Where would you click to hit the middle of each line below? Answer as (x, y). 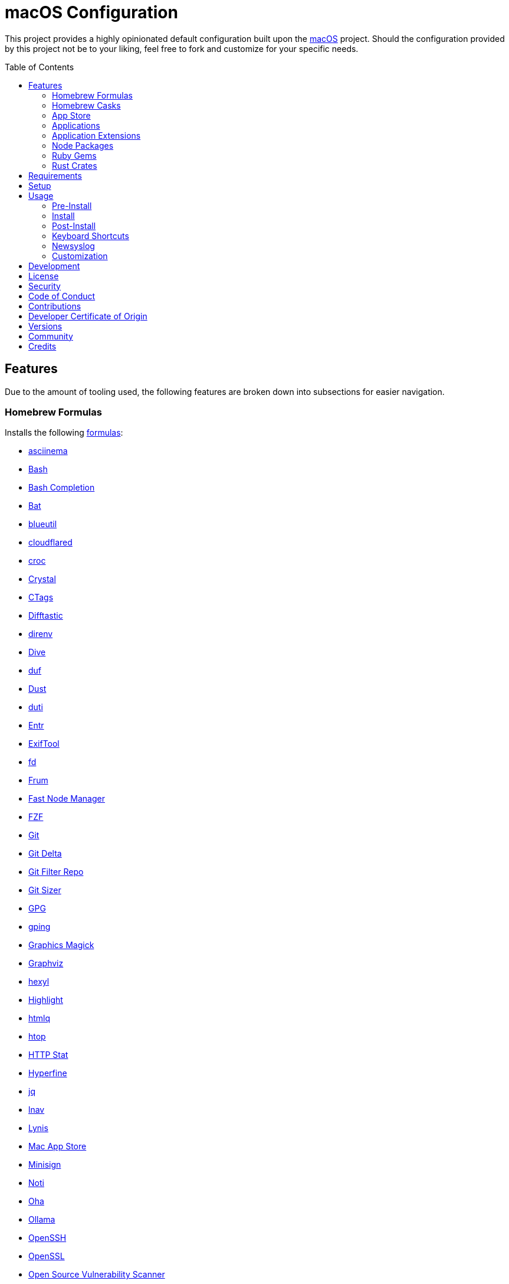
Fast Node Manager (67, 799)
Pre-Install (72, 205)
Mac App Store (58, 1146)
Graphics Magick (61, 945)
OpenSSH (47, 1238)
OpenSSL (47, 1256)
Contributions (55, 306)
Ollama (42, 1220)
